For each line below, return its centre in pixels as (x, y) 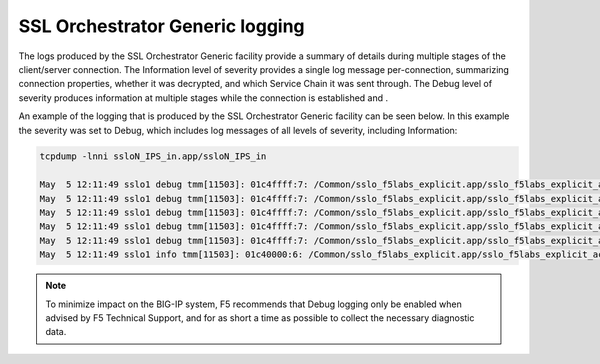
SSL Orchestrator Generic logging (161, 26)
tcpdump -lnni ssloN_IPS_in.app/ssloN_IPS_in (153, 156)
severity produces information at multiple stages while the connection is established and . (203, 97)
